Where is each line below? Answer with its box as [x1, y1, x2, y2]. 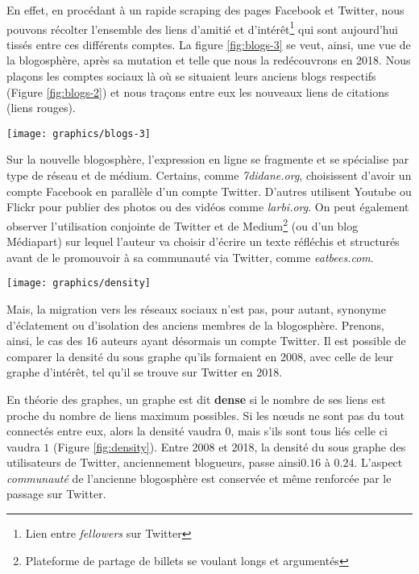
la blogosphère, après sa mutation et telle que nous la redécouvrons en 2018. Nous [6, 52, 411, 69]
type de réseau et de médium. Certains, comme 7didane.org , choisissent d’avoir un [6, 167, 412, 184]
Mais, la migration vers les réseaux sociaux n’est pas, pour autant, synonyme [6, 300, 386, 317]
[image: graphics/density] [6, 277, 151, 289]
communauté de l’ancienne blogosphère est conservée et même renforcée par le [6, 469, 392, 486]
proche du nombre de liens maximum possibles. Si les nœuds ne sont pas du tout [6, 406, 405, 423]
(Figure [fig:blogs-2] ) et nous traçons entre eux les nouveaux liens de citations [6, 83, 389, 100]
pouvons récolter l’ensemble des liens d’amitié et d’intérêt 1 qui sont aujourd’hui [6, 18, 398, 37]
